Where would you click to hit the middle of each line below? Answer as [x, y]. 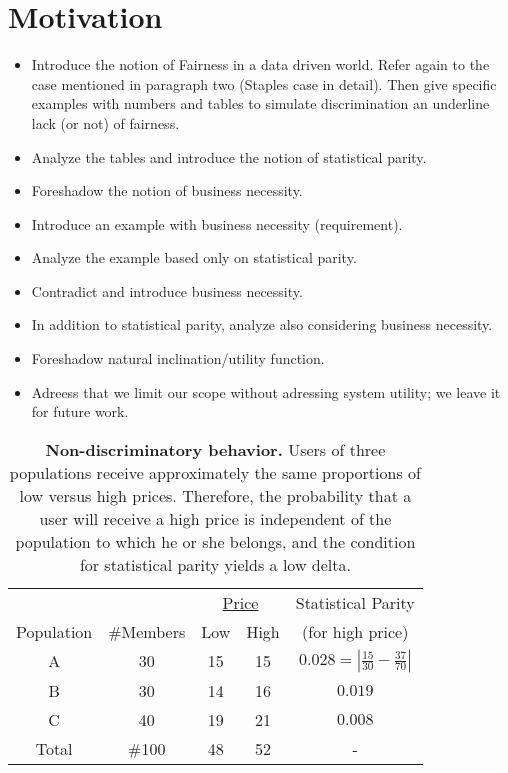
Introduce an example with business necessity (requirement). [217, 223]
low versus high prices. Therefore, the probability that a [215, 495]
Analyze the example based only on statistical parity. [194, 257]
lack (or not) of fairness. [105, 122]
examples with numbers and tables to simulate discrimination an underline [260, 103]
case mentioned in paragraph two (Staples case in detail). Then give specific [264, 83]
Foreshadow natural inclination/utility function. [178, 358]
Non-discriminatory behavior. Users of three [215, 449]
